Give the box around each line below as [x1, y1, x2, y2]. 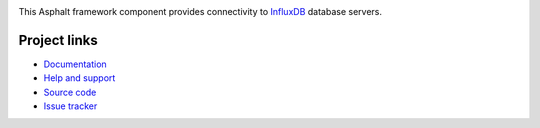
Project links [18, 31, 99, 49]
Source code [43, 86, 97, 98]
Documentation [43, 58, 107, 70]
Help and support [43, 72, 116, 84]
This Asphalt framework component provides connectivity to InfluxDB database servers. [18, 6, 382, 17]
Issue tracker [43, 100, 98, 112]
